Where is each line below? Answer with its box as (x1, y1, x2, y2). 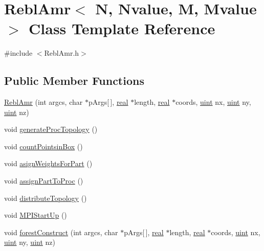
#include (4, 48, 33, 58)
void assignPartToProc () (4, 175, 83, 186)
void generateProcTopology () (4, 124, 98, 134)
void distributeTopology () (4, 192, 87, 203)
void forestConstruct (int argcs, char (4, 226, 118, 237)
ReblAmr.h (44, 48, 79, 58)
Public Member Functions (4, 73, 144, 88)
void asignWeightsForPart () (4, 158, 93, 169)
